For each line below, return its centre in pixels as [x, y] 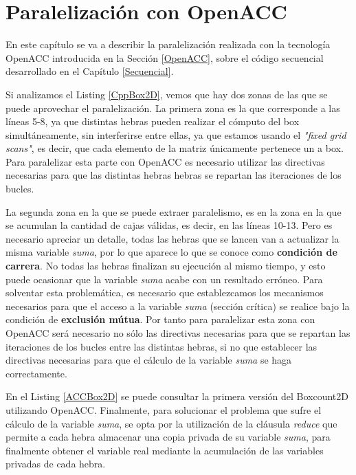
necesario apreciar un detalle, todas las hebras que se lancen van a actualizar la [173, 238]
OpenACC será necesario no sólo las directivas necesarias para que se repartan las [178, 333]
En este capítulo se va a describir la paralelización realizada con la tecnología [168, 44]
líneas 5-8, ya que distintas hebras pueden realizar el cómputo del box [153, 121]
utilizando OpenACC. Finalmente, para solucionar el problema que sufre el [164, 409]
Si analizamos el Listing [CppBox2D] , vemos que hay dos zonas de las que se [167, 94]
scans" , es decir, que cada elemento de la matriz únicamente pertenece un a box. [175, 148]
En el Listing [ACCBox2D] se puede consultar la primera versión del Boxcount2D [177, 396]
